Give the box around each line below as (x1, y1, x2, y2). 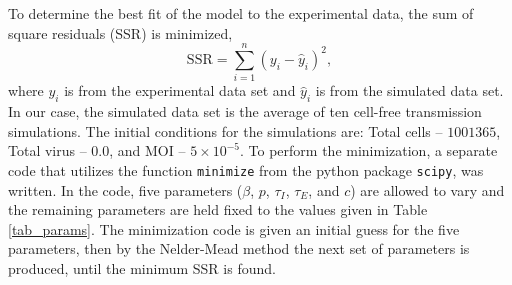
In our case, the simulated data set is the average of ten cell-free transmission (8, 101, 482, 122)
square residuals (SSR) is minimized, (8, 22, 233, 43)
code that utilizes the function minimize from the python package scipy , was (8, 159, 484, 180)
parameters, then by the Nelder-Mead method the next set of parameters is (8, 238, 470, 259)
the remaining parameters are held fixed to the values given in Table (8, 199, 428, 220)
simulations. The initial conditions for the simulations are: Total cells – (8, 120, 443, 141)
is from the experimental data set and (64, 80, 296, 101)
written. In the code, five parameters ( (8, 179, 243, 200)
